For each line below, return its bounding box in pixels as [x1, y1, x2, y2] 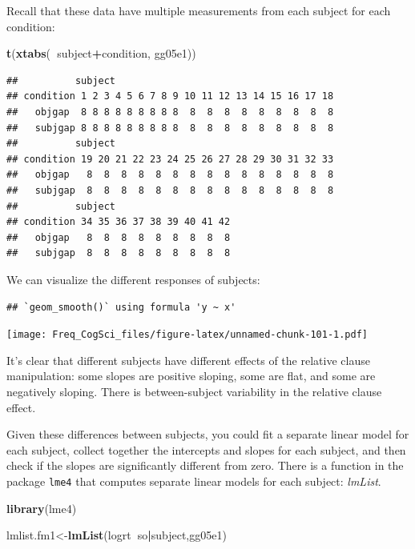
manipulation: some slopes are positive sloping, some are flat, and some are [6, 367, 376, 384]
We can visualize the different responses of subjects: [6, 270, 260, 287]
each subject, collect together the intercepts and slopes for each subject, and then [6, 441, 406, 458]
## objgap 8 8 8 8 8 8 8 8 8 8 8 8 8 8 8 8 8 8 [6, 106, 334, 118]
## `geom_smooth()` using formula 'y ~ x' [6, 301, 236, 313]
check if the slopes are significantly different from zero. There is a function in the [6, 457, 404, 474]
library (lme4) [6, 499, 77, 516]
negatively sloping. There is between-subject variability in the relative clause [6, 383, 382, 399]
